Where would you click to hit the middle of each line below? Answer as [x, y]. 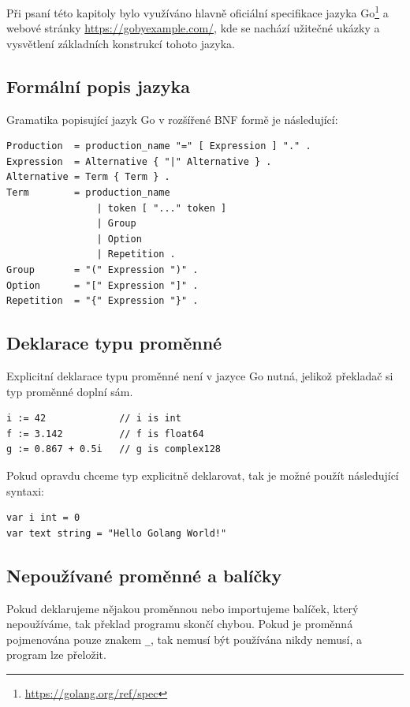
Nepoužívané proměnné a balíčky [144, 575]
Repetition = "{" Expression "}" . [102, 301]
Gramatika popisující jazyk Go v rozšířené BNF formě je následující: [172, 119]
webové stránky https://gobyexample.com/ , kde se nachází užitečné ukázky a [193, 28]
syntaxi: [25, 490]
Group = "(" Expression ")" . [102, 269]
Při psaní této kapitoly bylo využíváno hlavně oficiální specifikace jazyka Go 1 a [198, 11]
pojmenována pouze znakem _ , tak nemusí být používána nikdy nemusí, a [184, 639]
